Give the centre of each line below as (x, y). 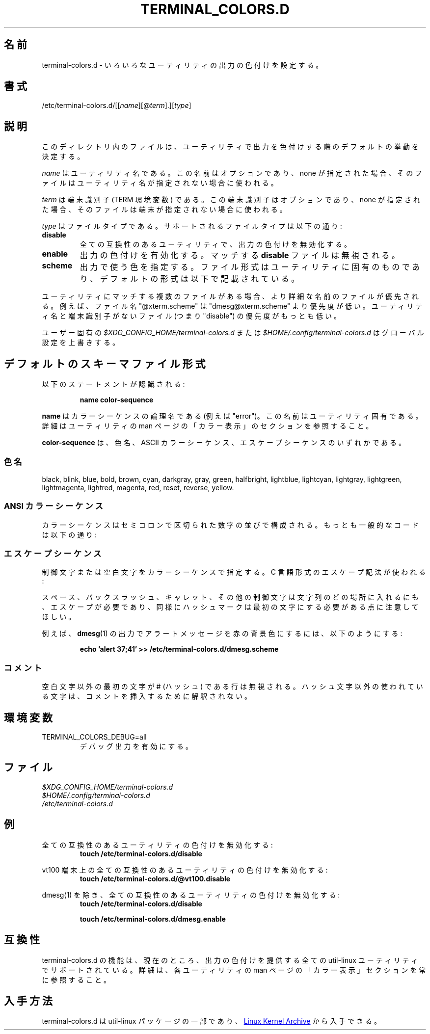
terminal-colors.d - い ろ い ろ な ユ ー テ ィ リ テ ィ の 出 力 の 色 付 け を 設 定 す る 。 (182, 65)
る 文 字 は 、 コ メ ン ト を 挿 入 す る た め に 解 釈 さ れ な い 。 (147, 696)
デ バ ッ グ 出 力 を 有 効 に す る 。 (136, 746)
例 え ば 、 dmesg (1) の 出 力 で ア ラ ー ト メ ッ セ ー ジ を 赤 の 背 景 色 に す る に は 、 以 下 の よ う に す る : (222, 634)
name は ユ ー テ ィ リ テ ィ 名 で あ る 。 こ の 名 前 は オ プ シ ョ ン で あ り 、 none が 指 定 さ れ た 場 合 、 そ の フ (232, 173)
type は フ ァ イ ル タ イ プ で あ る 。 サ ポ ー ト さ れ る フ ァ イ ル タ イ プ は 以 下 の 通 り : (192, 226)
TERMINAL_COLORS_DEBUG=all (94, 737)
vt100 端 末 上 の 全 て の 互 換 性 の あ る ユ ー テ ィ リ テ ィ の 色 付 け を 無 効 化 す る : (185, 870)
